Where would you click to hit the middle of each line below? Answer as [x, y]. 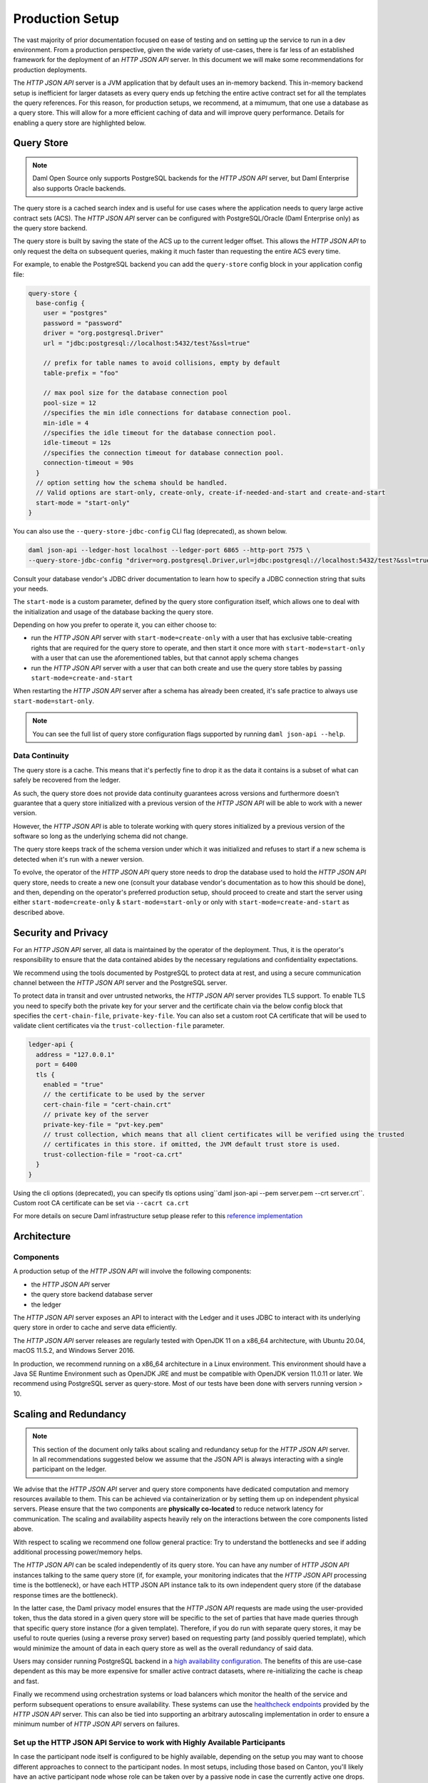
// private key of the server [96, 1115]
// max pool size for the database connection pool [136, 393]
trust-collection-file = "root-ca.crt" [113, 1154]
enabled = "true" [73, 1084]
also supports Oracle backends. [79, 188]
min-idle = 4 [66, 423]
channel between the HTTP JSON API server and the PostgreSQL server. [120, 982]
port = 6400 [57, 1065]
